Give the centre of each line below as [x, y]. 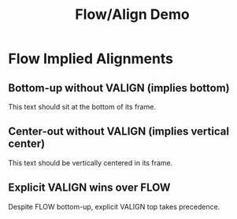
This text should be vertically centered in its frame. [91, 162]
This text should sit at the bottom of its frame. [82, 107]
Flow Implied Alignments [91, 59]
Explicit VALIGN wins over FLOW [89, 188]
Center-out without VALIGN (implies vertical [119, 132]
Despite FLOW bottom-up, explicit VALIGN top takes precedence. [114, 206]
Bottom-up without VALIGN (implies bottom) [119, 88]
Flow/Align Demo [132, 15]
